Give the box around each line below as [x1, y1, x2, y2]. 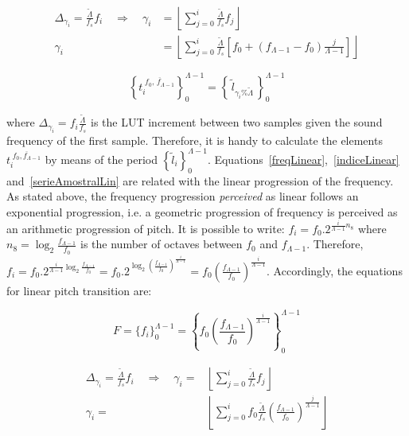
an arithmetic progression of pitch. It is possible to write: [6, 220, 285, 236]
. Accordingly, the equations [267, 262, 403, 278]
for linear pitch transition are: [6, 282, 152, 298]
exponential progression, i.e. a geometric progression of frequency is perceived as [6, 203, 398, 220]
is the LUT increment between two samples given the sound [91, 114, 383, 130]
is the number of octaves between [80, 236, 243, 252]
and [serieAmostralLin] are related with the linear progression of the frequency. [6, 172, 394, 189]
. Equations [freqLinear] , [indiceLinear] [207, 150, 399, 167]
